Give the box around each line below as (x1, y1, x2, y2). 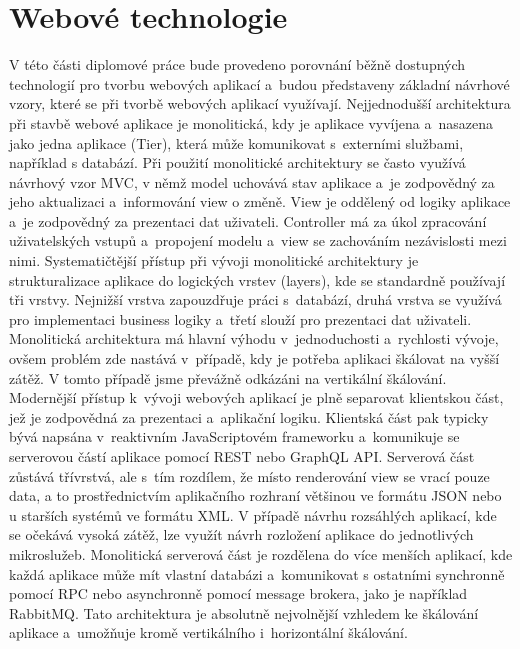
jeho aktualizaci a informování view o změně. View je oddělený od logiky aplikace (9, 191, 511, 212)
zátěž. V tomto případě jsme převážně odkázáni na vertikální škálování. (9, 367, 447, 388)
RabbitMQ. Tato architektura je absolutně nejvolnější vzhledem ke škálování (9, 602, 479, 623)
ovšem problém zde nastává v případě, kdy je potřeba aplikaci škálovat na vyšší (9, 348, 500, 369)
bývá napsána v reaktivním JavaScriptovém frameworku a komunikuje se (9, 426, 460, 447)
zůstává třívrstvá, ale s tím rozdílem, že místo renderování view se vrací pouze (9, 465, 490, 486)
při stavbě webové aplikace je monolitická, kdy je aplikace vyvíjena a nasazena (9, 112, 493, 133)
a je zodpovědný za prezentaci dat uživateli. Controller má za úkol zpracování (9, 210, 487, 231)
